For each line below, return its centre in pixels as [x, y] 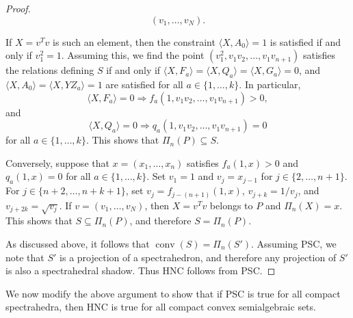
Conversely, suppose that [57, 162]
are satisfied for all [144, 84]
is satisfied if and [305, 41]
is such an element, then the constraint [134, 41]
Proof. [18, 8]
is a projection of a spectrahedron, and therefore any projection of [198, 257]
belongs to [231, 205]
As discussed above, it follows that [78, 244]
